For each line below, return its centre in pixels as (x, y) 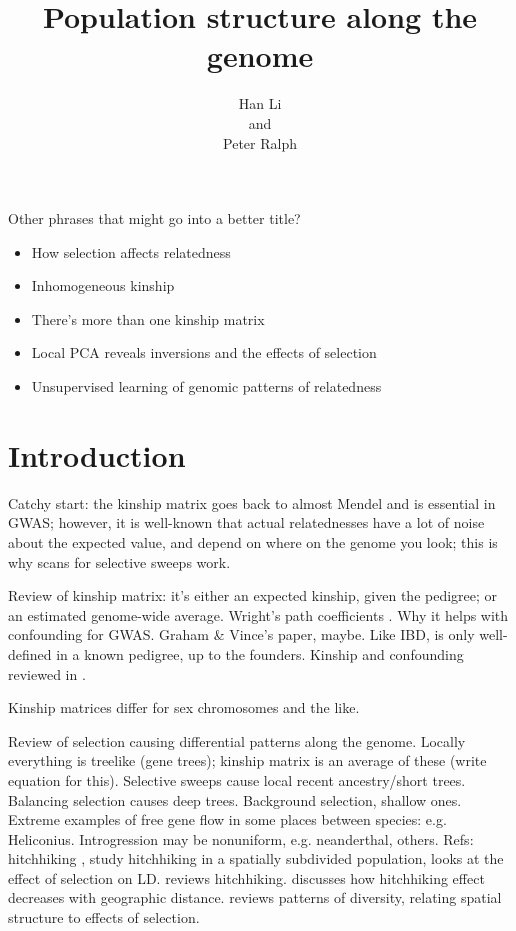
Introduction (97, 454)
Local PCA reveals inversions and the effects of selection (204, 352)
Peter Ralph (260, 142)
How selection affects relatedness (131, 251)
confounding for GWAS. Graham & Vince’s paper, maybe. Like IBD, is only (241, 634)
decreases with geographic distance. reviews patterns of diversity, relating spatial (255, 897)
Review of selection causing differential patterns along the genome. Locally (237, 740)
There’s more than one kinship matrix (148, 318)
